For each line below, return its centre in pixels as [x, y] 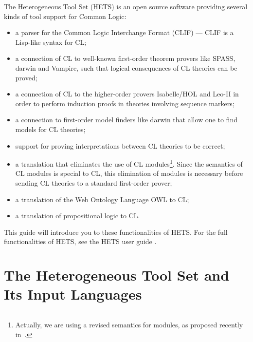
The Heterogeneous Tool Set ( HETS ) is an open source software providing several [126, 6]
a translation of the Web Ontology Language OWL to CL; [102, 199]
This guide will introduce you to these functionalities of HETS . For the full [116, 232]
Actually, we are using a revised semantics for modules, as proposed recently [129, 325]
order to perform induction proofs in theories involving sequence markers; [125, 103]
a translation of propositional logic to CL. [78, 216]
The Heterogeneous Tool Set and [117, 275]
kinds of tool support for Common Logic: [65, 16]
